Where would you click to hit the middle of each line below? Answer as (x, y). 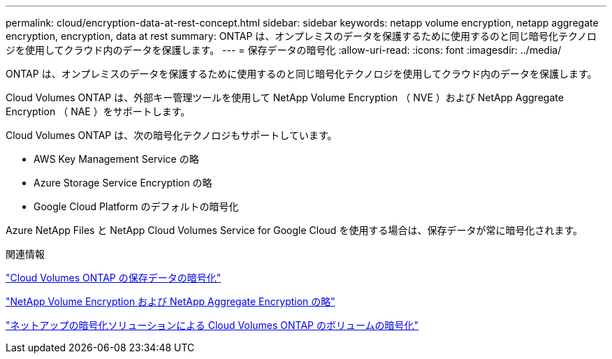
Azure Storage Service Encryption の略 (123, 183)
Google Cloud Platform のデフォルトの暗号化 (136, 206)
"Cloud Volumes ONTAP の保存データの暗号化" (114, 278)
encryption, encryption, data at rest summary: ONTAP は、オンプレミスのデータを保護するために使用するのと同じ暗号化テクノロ (301, 36)
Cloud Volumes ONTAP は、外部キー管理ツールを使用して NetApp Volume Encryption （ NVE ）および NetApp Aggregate (285, 97)
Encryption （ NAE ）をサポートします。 (98, 111)
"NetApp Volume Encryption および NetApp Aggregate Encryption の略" (170, 301)
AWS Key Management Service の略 (116, 159)
